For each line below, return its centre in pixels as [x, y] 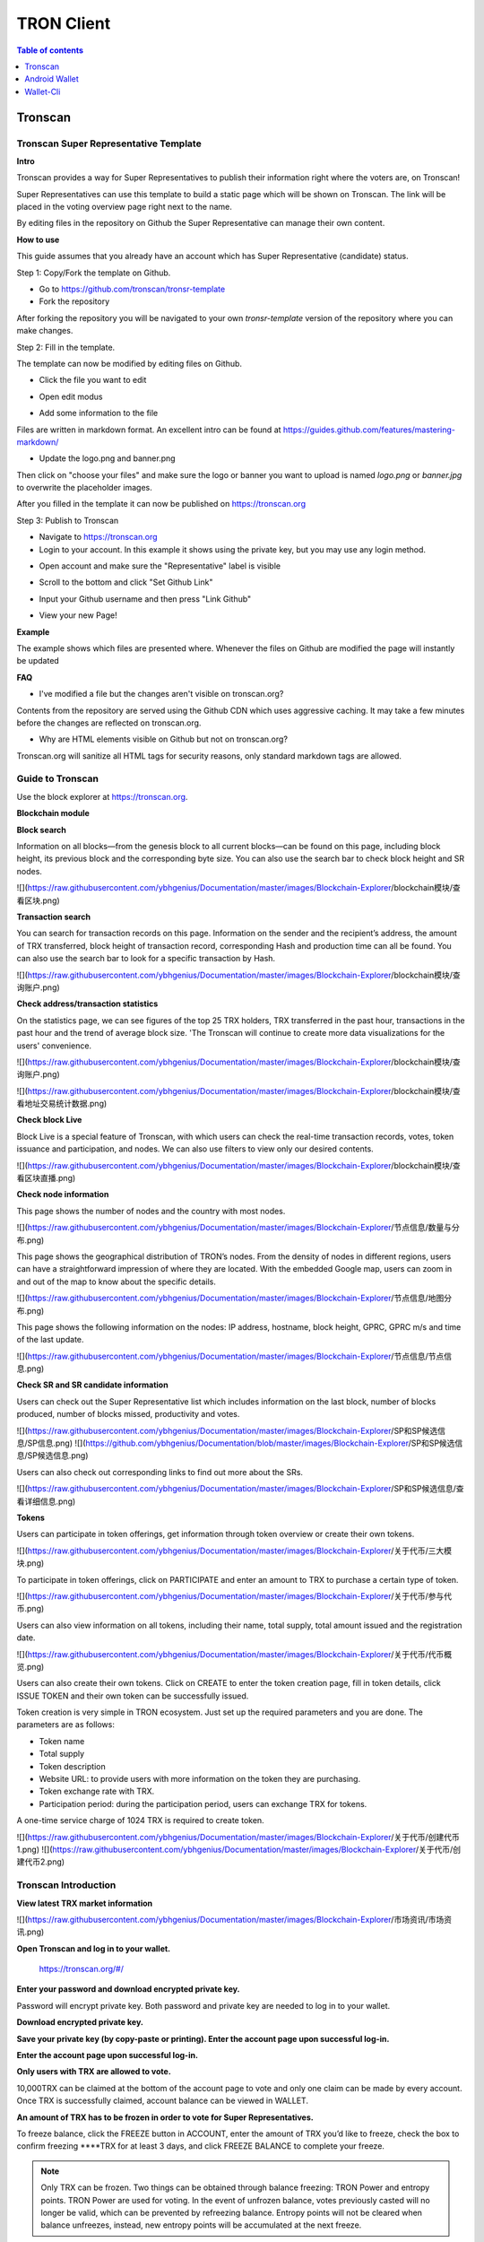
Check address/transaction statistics [87, 1004]
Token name [62, 1741]
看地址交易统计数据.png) [62, 1104]
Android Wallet [52, 79]
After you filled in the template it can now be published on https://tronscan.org [161, 504]
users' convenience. [54, 1046]
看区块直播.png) [46, 1178]
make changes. [45, 331]
